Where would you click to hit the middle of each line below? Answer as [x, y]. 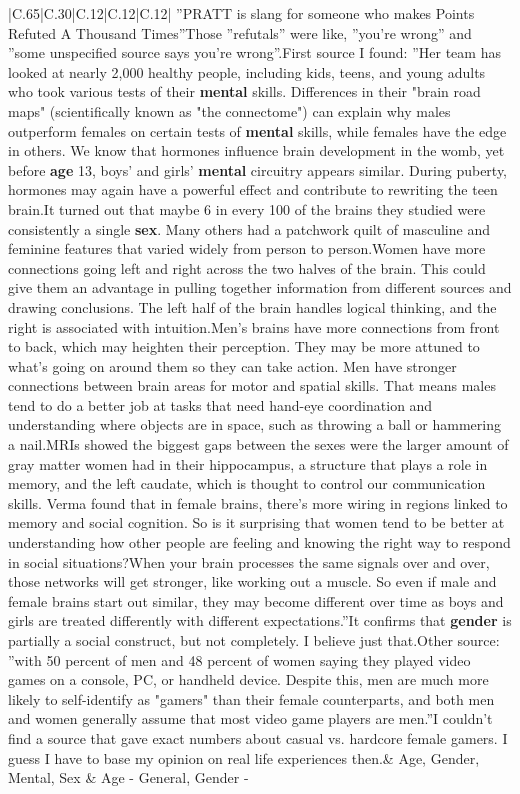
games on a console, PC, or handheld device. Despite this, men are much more [248, 679]
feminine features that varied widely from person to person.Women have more [247, 248]
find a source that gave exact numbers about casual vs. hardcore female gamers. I [258, 737]
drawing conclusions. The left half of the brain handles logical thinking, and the [252, 306]
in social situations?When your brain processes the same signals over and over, [249, 561]
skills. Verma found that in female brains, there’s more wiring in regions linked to [258, 502]
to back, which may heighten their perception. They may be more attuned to [244, 346]
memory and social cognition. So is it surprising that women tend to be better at [256, 522]
